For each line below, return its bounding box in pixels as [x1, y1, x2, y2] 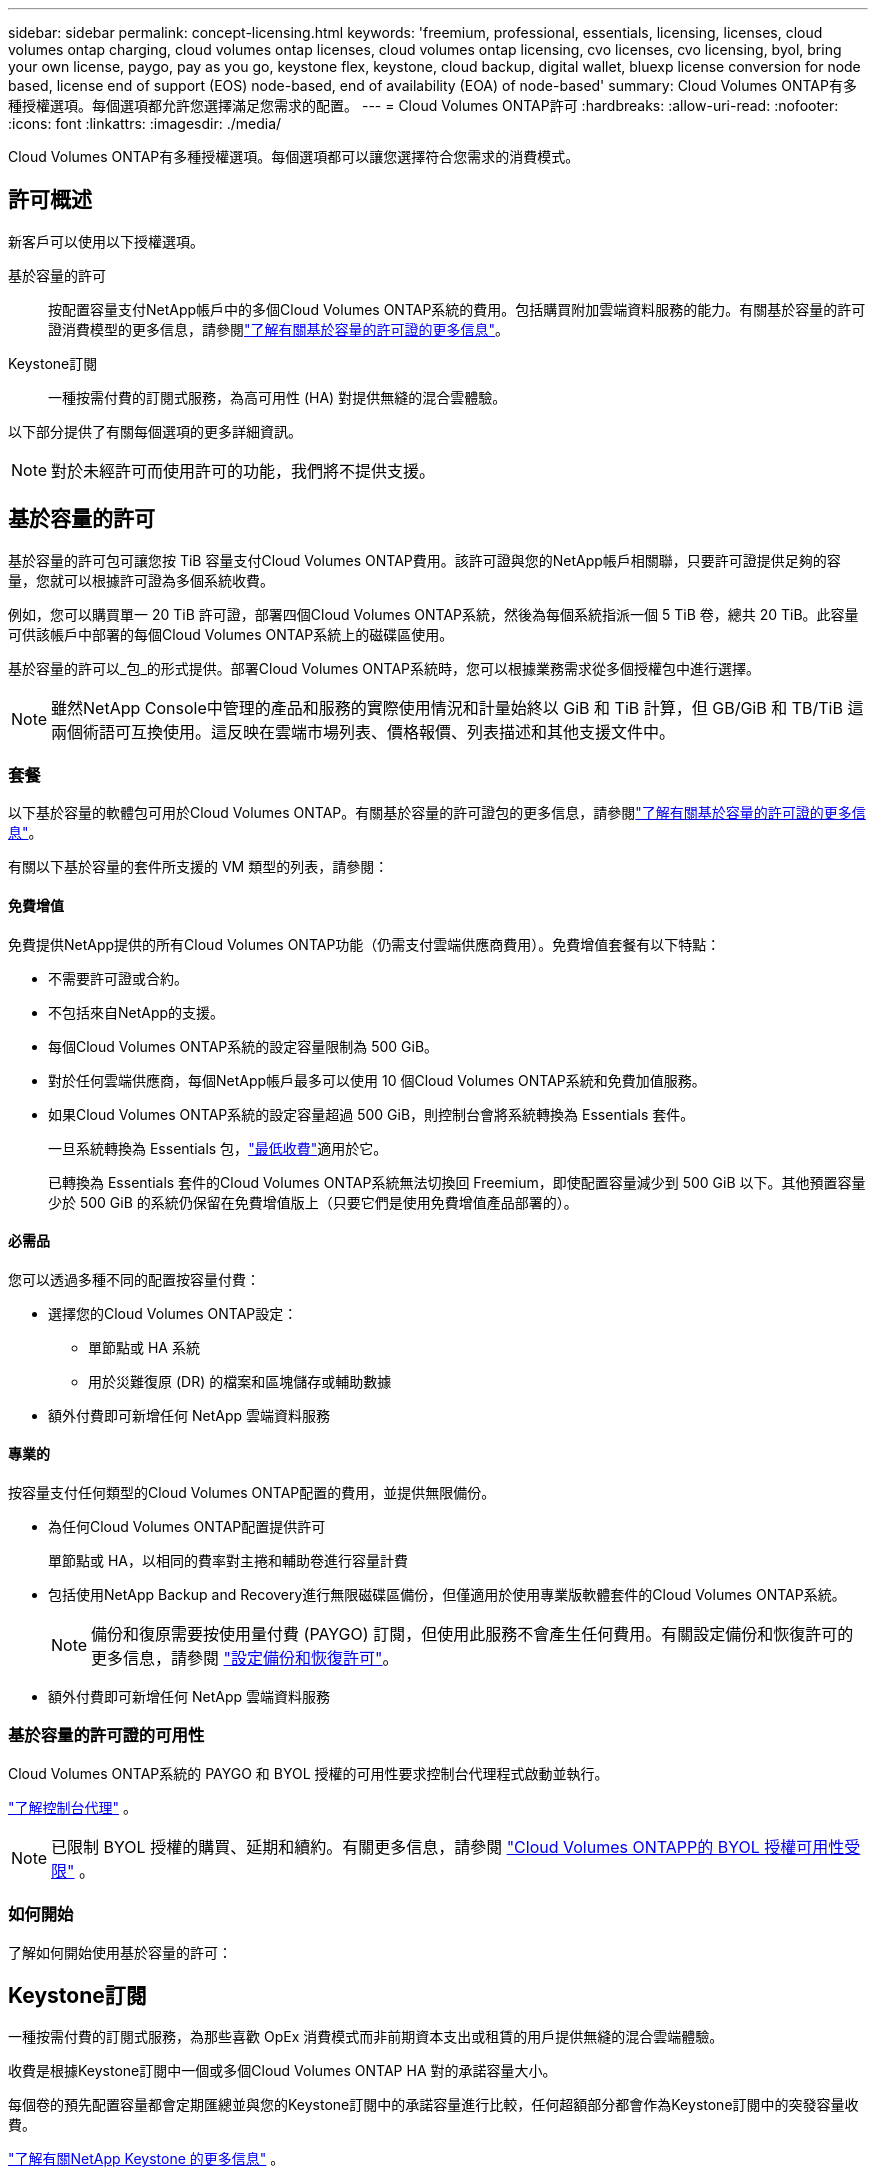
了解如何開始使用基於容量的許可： [8, 1943, 232, 1961]
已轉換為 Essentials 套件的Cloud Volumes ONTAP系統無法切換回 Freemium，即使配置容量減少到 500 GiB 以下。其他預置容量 [48, 1173, 866, 1191]
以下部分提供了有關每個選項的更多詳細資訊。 [8, 422, 302, 440]
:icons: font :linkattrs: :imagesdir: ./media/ [8, 115, 282, 132]
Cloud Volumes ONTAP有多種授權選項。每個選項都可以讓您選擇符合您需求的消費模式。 [8, 148, 580, 165]
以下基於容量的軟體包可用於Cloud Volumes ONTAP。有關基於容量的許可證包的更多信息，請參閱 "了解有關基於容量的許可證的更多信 [8, 804, 866, 822]
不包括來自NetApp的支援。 [48, 1003, 225, 1021]
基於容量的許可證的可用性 [8, 1725, 205, 1746]
